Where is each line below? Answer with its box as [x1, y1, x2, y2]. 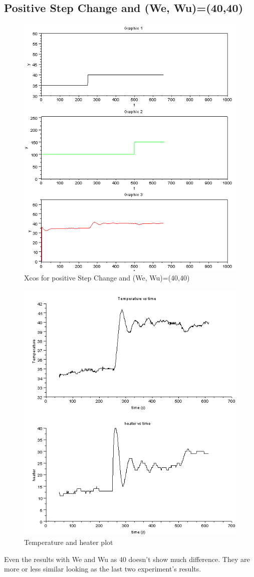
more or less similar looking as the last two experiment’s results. [4, 563, 201, 574]
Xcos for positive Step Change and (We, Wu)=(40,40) [24, 272, 190, 283]
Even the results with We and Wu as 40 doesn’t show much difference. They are [4, 553, 250, 564]
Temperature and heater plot [24, 537, 113, 547]
